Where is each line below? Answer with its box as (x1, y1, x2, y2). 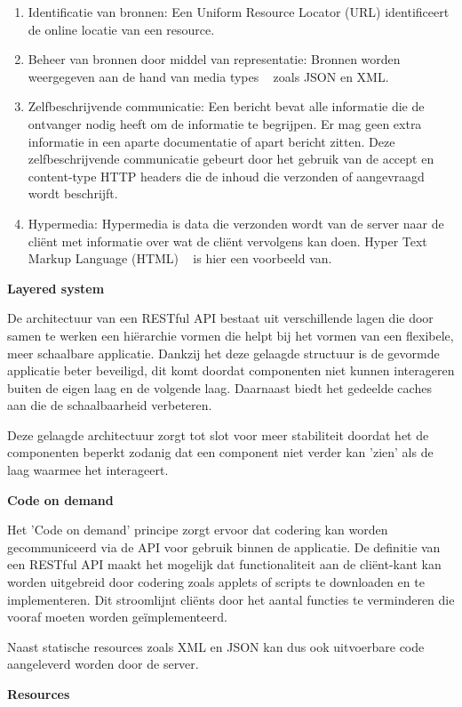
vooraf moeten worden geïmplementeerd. (7, 607, 227, 626)
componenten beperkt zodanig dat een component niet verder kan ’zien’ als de (7, 443, 434, 462)
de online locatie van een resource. (28, 20, 215, 38)
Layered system (7, 278, 105, 297)
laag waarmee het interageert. (7, 461, 169, 479)
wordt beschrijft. (28, 184, 118, 203)
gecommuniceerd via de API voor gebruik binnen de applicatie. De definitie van (7, 537, 441, 556)
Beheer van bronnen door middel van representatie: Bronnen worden (28, 50, 401, 68)
